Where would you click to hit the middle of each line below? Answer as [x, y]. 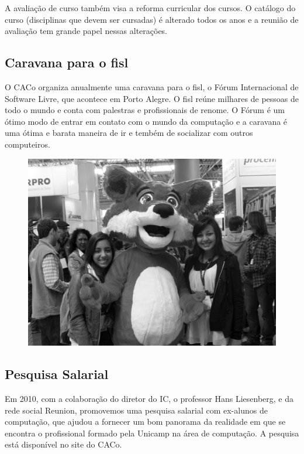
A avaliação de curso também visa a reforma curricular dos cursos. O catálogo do [150, 8]
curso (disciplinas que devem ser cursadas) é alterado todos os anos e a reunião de [152, 19]
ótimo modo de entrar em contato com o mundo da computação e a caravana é [146, 121]
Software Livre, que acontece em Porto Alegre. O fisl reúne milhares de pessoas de [152, 98]
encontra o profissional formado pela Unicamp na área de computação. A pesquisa [152, 433]
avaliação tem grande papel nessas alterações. [86, 31]
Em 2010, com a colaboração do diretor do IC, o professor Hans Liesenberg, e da [149, 399]
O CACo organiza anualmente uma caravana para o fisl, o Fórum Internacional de [152, 86]
